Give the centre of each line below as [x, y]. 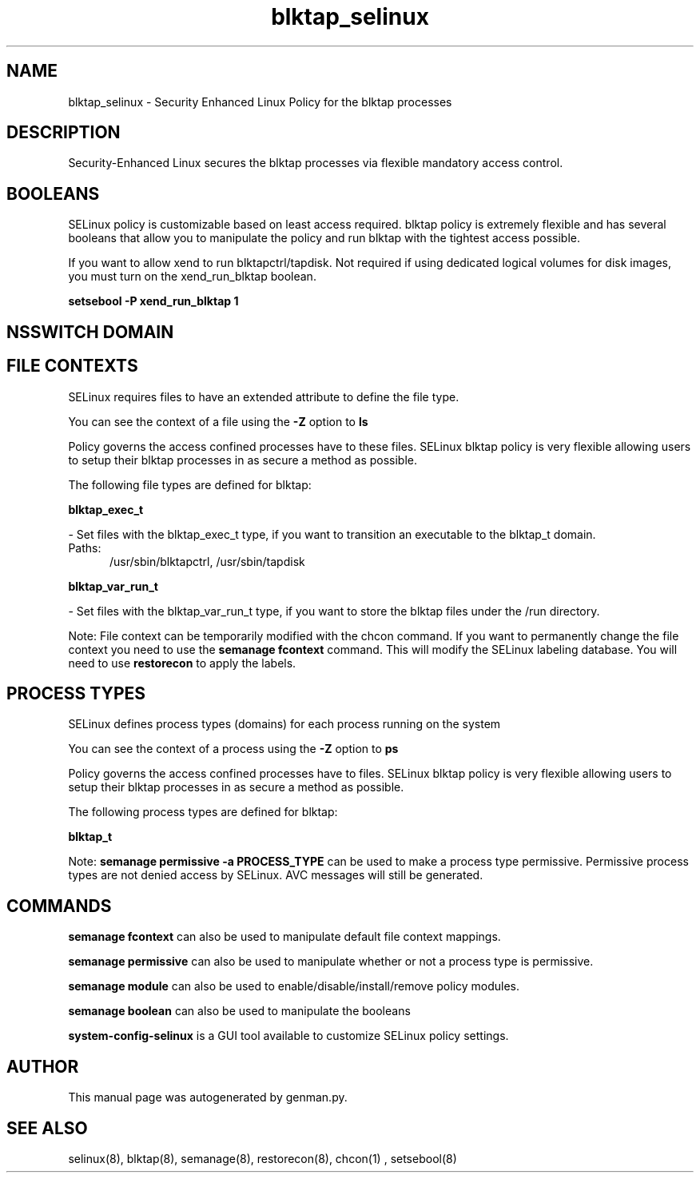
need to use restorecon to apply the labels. [182, 663]
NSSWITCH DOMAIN [90, 332]
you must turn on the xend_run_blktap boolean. [192, 277]
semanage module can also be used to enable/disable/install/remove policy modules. [294, 986]
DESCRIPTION [64, 133]
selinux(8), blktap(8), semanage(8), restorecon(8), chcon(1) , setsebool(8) [262, 1158]
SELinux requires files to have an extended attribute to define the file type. [264, 396]
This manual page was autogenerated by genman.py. [208, 1097]
